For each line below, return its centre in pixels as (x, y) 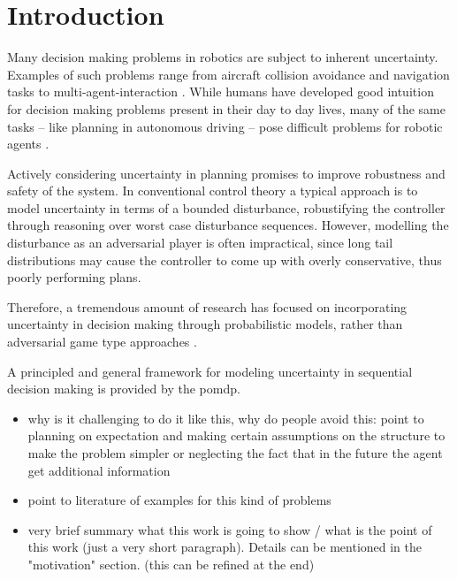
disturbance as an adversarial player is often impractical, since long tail (200, 243)
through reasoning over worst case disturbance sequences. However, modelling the (228, 225)
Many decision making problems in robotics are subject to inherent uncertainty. (223, 57)
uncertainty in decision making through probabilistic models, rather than (205, 324)
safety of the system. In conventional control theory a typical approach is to (213, 191)
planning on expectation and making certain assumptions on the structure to (236, 435)
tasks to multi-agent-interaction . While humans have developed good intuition (221, 92)
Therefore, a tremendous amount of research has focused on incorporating (207, 306)
